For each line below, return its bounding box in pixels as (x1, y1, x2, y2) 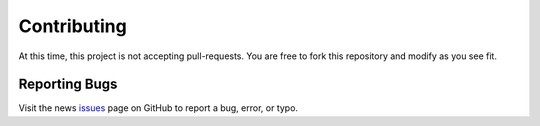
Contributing (18, 15, 127, 37)
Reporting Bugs (18, 76, 118, 93)
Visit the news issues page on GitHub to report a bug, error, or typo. (18, 102, 299, 114)
